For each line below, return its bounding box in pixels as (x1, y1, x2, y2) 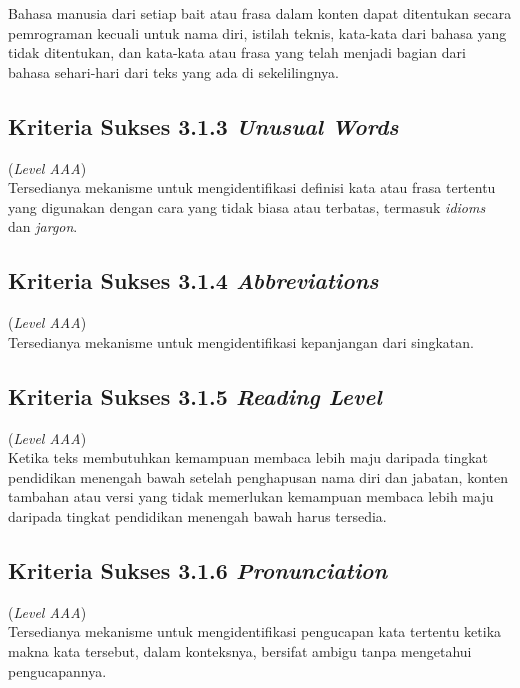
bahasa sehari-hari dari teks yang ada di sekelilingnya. (8, 61, 340, 82)
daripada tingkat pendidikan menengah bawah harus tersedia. (8, 505, 387, 526)
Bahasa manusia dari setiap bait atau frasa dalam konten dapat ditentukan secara (8, 3, 512, 23)
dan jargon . (8, 216, 78, 237)
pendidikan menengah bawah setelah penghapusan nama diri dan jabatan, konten (8, 466, 508, 487)
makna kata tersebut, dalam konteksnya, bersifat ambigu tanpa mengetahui (8, 640, 472, 661)
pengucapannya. (8, 660, 107, 681)
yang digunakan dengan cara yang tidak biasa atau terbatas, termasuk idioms (8, 196, 486, 217)
